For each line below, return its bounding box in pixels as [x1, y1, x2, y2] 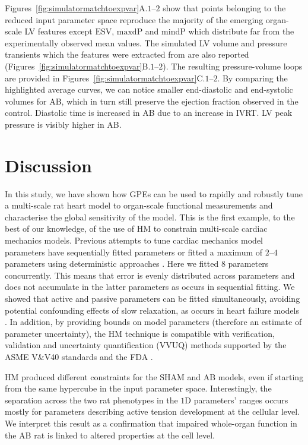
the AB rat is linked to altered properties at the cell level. [5, 428, 215, 441]
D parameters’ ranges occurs [185, 393, 288, 406]
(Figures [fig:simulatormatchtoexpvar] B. [5, 59, 151, 72]
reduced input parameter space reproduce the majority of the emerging [5, 13, 263, 26]
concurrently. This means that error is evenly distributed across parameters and [5, 269, 295, 281]
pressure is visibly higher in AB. [5, 118, 122, 130]
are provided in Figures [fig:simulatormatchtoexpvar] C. [5, 71, 205, 84]
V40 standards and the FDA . [44, 350, 153, 362]
